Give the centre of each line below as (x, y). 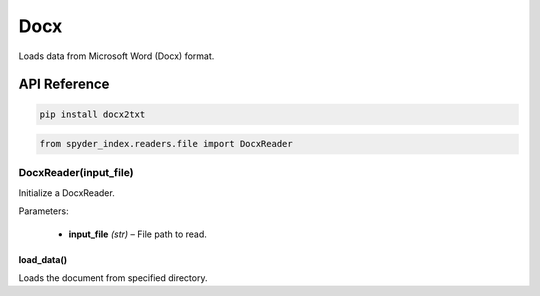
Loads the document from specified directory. (113, 278)
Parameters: (43, 211)
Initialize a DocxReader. (66, 192)
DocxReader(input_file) (76, 173)
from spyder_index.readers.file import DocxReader (166, 144)
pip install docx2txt (92, 114)
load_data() (43, 259)
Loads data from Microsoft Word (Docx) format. (116, 56)
